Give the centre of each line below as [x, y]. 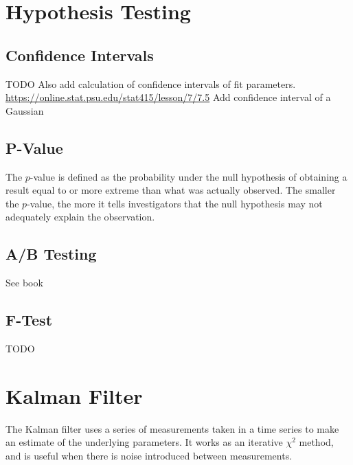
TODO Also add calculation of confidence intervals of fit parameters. [151, 83]
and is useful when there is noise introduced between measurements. [149, 455]
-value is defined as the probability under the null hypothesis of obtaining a [189, 176]
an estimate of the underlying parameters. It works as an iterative [144, 442]
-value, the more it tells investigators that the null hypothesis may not [175, 203]
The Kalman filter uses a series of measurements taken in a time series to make [172, 428]
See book [24, 283]
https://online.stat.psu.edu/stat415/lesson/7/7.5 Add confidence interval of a [168, 97]
